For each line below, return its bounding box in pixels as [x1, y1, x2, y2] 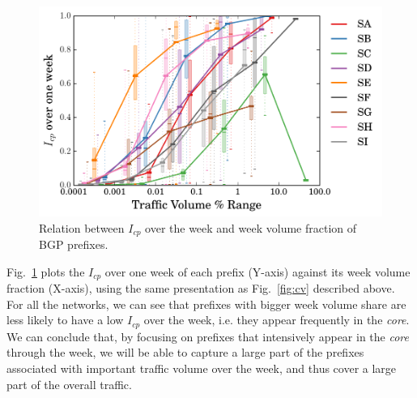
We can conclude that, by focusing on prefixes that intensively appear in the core [6, 327, 409, 345]
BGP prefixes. [39, 236, 109, 253]
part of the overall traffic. [6, 375, 132, 392]
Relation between [39, 219, 125, 236]
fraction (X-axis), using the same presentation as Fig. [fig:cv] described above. [6, 280, 395, 297]
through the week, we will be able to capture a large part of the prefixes [6, 344, 364, 361]
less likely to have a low [6, 311, 124, 328]
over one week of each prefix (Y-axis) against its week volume [104, 263, 411, 280]
